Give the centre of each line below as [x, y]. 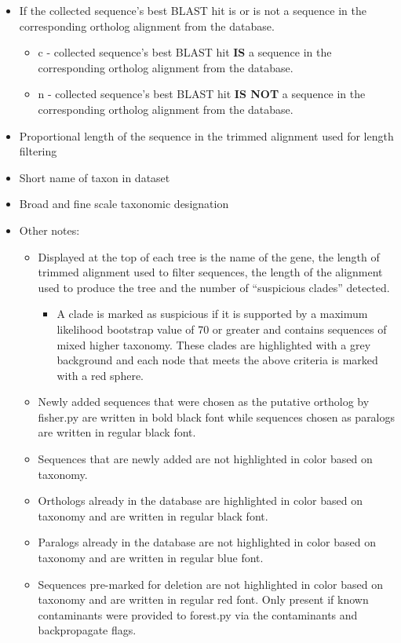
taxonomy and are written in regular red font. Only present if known [203, 599]
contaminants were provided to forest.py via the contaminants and [198, 614]
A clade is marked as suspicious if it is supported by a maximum [212, 314]
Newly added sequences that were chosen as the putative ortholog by [204, 402]
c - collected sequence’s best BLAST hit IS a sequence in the [185, 52]
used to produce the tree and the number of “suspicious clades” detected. [214, 287]
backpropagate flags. [87, 630]
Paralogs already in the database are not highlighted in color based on [207, 542]
